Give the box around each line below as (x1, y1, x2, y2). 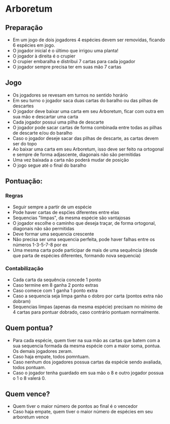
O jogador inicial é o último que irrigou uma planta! (12, 48, 119, 53)
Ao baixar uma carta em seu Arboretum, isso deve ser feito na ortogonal (12, 146, 164, 152)
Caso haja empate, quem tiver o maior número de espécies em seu (12, 409, 153, 415)
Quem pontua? (5, 324, 53, 332)
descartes (12, 103, 34, 109)
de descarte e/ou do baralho (12, 130, 73, 136)
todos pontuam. (12, 364, 46, 370)
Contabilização (5, 265, 44, 272)
